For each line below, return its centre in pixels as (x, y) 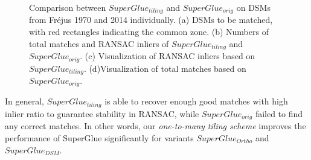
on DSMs (253, 7)
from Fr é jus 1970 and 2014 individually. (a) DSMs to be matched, (151, 20)
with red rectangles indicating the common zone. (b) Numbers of (149, 32)
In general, (24, 101)
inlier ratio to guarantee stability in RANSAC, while (102, 113)
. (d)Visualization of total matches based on (165, 68)
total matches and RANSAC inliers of (99, 43)
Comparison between (68, 7)
